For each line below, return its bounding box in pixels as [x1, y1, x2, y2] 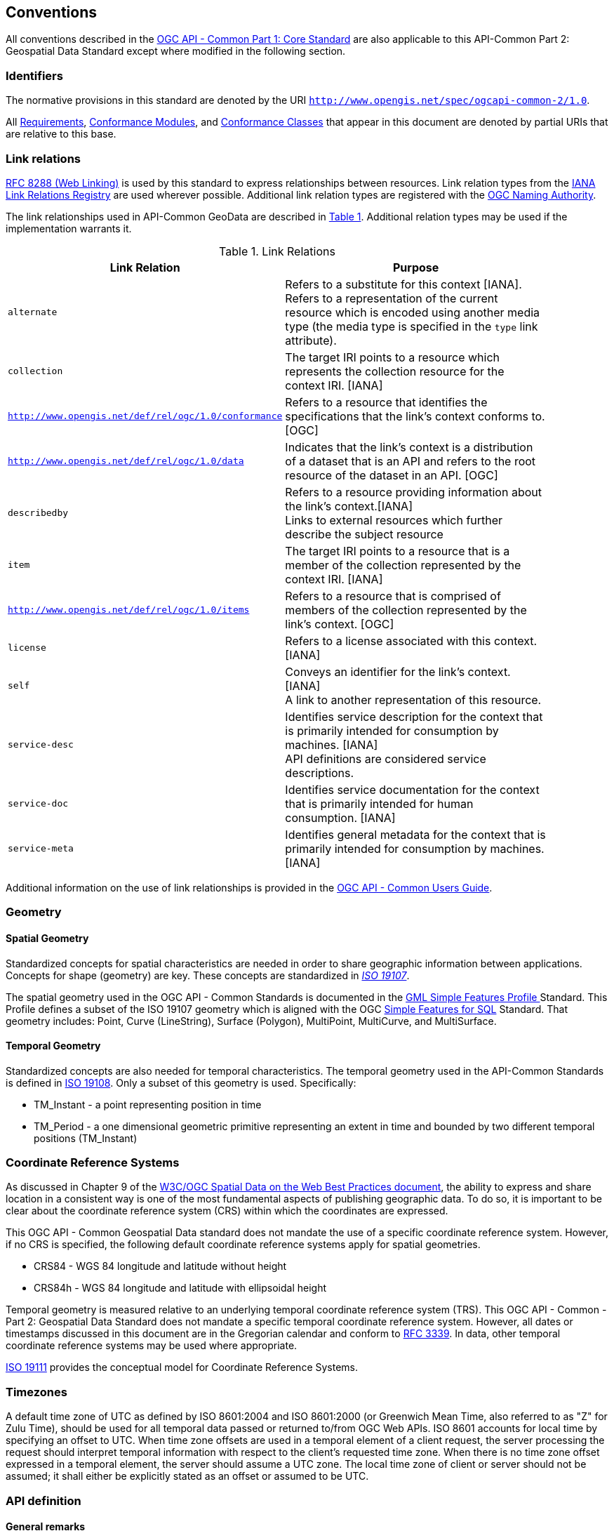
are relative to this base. [6, 128, 116, 140]
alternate [8, 307, 58, 318]
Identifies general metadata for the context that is [285, 827, 546, 842]
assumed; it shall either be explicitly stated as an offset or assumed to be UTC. [6, 1470, 369, 1483]
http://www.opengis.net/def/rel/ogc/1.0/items [8, 604, 250, 616]
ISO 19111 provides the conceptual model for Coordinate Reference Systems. [6, 1361, 359, 1374]
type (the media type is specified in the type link [285, 319, 538, 333]
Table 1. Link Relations [219, 244, 335, 258]
